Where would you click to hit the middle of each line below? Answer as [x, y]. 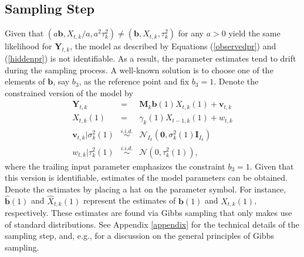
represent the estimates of [129, 200]
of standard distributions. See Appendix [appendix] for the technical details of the [152, 224]
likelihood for [28, 46]
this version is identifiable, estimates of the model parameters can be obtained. [146, 177]
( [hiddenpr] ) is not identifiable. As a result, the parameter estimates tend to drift [151, 58]
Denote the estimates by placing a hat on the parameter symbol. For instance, [146, 189]
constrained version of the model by [69, 92]
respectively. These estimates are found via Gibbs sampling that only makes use [148, 212]
